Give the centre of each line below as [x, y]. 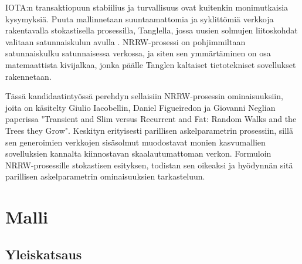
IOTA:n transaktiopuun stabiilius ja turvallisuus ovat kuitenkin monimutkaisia [147, 7]
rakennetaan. [28, 76]
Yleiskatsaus [44, 254]
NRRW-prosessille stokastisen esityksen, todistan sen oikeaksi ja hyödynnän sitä [149, 165]
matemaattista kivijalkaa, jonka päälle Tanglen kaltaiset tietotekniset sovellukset [151, 64]
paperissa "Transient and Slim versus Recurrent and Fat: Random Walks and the [151, 119]
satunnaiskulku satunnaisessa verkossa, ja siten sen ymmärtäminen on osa [138, 53]
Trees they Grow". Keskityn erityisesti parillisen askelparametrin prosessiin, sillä [149, 130]
